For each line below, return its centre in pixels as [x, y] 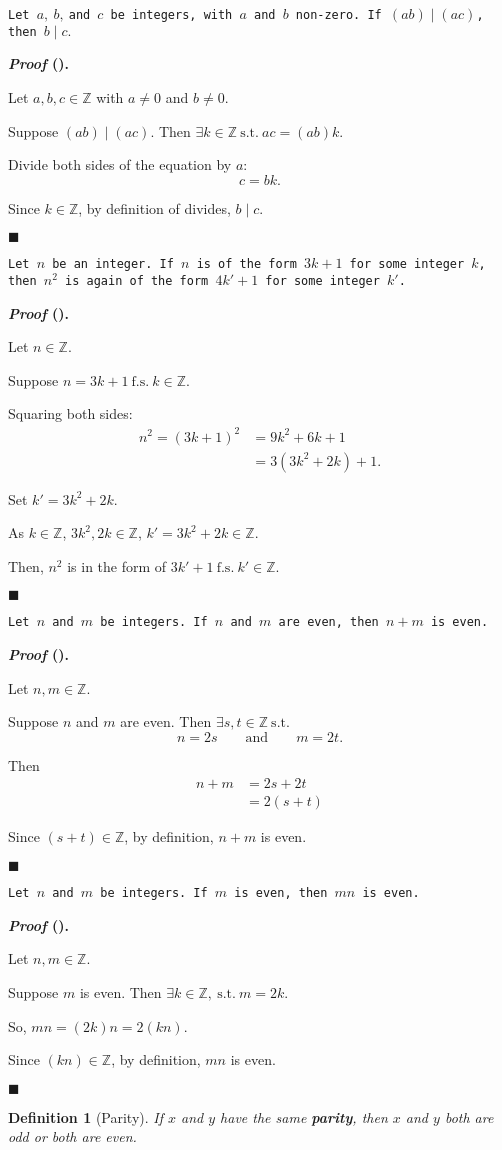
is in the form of [117, 565]
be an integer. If [113, 264]
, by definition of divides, [154, 207]
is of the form [246, 264]
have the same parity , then [304, 1116]
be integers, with [171, 15]
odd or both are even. [72, 1136]
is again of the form [137, 281]
